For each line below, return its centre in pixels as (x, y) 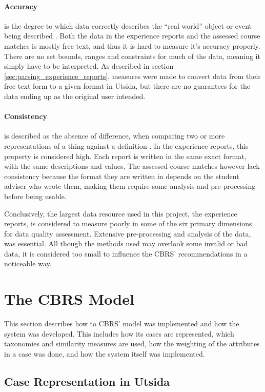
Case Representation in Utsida (87, 381)
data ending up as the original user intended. (75, 96)
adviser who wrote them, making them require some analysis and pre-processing (130, 186)
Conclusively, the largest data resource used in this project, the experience (121, 213)
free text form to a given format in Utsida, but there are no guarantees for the (127, 86)
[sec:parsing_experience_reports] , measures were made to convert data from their (132, 76)
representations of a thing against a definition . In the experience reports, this (126, 145)
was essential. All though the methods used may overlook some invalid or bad (126, 243)
